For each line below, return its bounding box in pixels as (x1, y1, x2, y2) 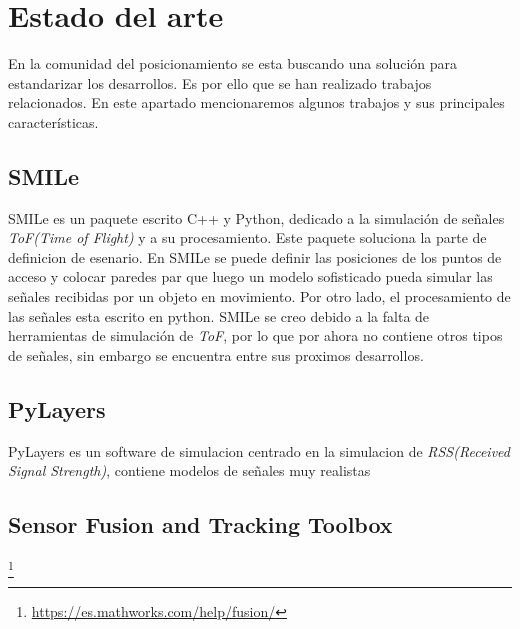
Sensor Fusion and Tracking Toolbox (8, 509, 393, 540)
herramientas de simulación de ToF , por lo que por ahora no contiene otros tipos (8, 325, 503, 346)
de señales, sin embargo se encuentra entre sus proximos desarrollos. (8, 344, 424, 365)
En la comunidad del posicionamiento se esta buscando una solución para (8, 53, 458, 74)
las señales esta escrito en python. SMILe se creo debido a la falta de (8, 305, 430, 326)
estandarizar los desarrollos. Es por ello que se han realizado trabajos (8, 72, 432, 93)
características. (8, 111, 99, 132)
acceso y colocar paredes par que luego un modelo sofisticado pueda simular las (8, 266, 493, 287)
